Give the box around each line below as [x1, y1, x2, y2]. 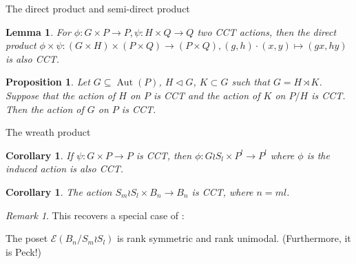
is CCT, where [191, 184, 253, 199]
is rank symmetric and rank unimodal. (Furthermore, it [117, 231, 351, 245]
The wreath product [6, 125, 91, 139]
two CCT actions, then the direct [197, 24, 337, 39]
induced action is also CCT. [6, 161, 124, 176]
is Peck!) [6, 244, 41, 258]
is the [306, 148, 330, 162]
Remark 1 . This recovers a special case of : [6, 207, 185, 222]
